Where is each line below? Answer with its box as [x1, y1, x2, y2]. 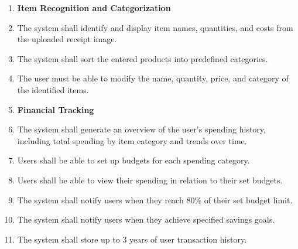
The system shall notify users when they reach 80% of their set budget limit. [17, 193, 293, 206]
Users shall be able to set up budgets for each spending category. [17, 154, 250, 166]
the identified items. [17, 83, 89, 95]
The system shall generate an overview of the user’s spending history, [17, 123, 266, 135]
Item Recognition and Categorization [17, 2, 171, 13]
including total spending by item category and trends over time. [17, 134, 247, 146]
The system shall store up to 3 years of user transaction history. [17, 233, 247, 245]
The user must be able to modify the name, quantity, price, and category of [17, 72, 289, 84]
